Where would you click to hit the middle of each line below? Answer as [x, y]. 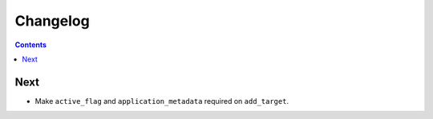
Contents [31, 45]
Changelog [52, 21]
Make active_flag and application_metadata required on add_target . [162, 101]
